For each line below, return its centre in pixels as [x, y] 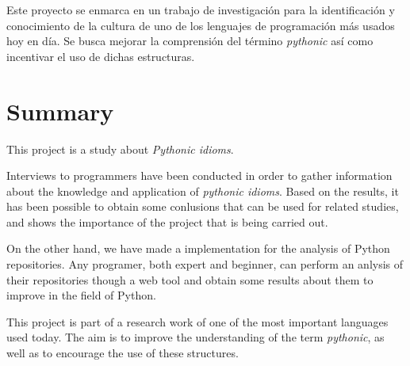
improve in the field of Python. [81, 295]
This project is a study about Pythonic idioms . [120, 149]
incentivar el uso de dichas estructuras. [101, 56]
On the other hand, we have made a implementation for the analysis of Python [198, 248]
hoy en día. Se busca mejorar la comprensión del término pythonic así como [190, 41]
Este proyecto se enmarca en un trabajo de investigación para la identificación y [201, 10]
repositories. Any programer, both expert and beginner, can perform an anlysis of [205, 264]
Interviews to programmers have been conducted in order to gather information [199, 175]
